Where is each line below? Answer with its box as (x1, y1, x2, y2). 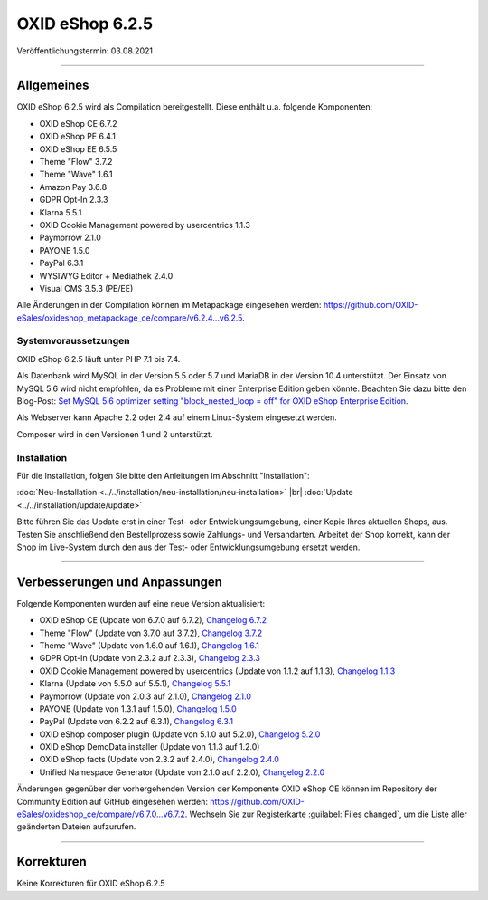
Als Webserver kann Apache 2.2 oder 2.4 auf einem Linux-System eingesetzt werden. (16, 412, 338, 423)
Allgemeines (16, 78, 89, 93)
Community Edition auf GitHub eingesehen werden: (16, 796, 208, 807)
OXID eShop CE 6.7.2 (39, 118, 117, 129)
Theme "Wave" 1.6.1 (39, 168, 113, 180)
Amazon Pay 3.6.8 (39, 181, 108, 192)
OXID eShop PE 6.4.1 (39, 131, 117, 142)
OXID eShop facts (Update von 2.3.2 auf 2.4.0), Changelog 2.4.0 (39, 754, 280, 765)
